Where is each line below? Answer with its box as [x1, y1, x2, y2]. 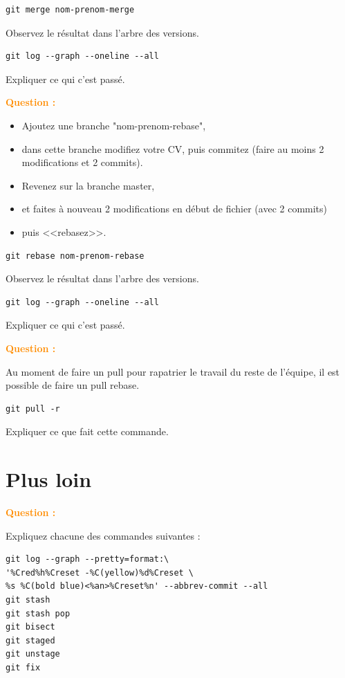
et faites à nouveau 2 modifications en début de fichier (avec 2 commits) [21, 201, 328, 216]
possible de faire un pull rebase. [6, 378, 140, 392]
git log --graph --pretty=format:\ [6, 554, 169, 565]
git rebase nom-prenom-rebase [6, 250, 144, 261]
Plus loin [6, 465, 92, 493]
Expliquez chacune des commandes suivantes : [6, 528, 201, 542]
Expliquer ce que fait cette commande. [6, 424, 169, 439]
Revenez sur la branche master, [21, 178, 155, 192]
